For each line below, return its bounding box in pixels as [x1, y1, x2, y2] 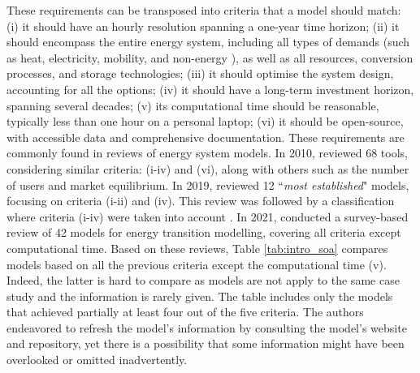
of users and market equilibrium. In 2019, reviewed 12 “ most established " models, [6, 176, 409, 193]
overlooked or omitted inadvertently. [6, 351, 188, 368]
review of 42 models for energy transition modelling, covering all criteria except [6, 224, 401, 241]
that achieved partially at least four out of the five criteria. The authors [6, 303, 364, 320]
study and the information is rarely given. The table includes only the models [6, 287, 393, 304]
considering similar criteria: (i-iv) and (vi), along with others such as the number [6, 160, 409, 177]
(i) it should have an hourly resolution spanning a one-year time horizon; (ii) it [6, 17, 400, 34]
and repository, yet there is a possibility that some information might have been [6, 335, 405, 352]
